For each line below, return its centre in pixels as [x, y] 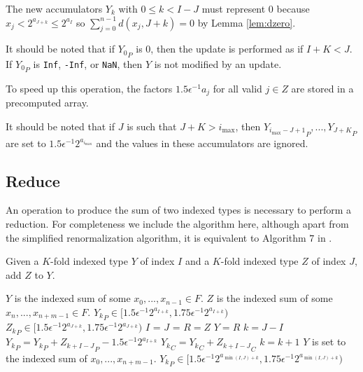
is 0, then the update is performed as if [220, 49]
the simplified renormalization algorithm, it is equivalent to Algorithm [156, 237]
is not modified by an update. [218, 63]
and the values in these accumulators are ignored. [202, 143]
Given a [22, 261]
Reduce [33, 180]
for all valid [237, 88]
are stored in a [322, 88]
